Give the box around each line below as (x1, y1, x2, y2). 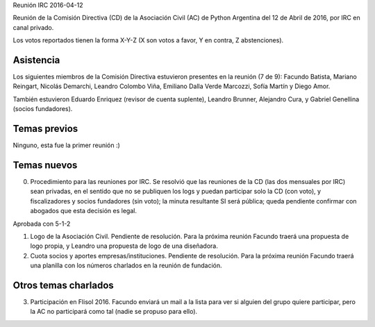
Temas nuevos (12, 159, 78, 171)
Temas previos (12, 123, 78, 135)
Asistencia (12, 54, 60, 66)
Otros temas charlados (12, 280, 114, 291)
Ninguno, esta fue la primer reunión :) (12, 141, 121, 149)
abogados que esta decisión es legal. (30, 207, 137, 215)
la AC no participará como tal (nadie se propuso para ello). (30, 308, 198, 316)
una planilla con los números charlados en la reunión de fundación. (30, 261, 222, 270)
